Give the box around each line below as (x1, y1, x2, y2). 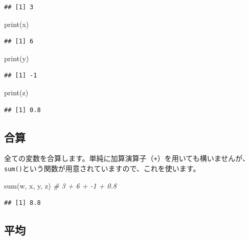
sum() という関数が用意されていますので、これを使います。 (4, 163, 200, 174)
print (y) (4, 52, 29, 63)
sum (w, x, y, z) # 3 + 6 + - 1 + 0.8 (4, 180, 117, 191)
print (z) (4, 87, 29, 97)
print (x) (4, 18, 29, 29)
